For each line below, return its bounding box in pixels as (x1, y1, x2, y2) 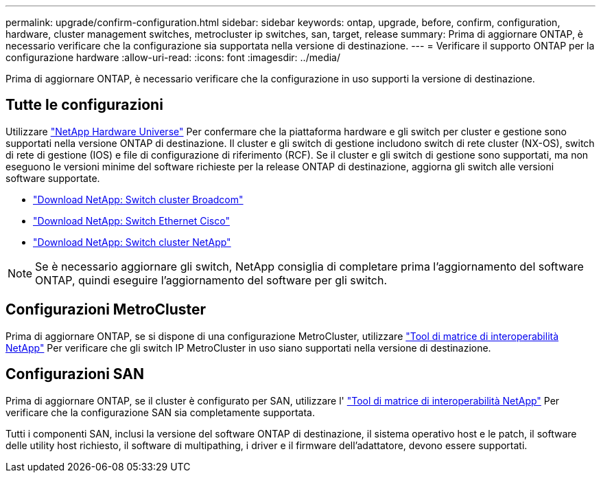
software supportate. (5, 172, 100, 184)
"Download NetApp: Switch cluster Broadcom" (33, 193, 244, 205)
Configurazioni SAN (5, 365, 144, 383)
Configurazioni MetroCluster (5, 301, 207, 319)
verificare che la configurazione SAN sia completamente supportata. (5, 406, 315, 418)
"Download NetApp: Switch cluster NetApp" (33, 236, 231, 248)
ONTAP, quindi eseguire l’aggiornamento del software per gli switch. (35, 273, 388, 287)
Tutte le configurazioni (5, 96, 163, 114)
